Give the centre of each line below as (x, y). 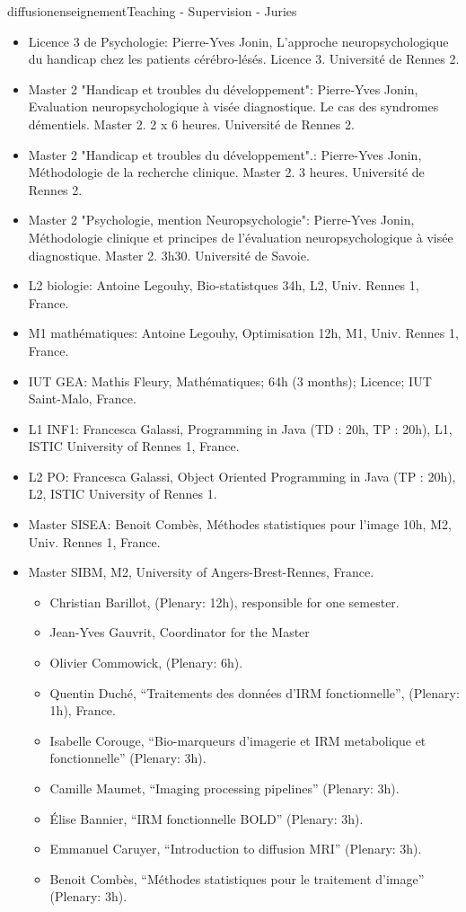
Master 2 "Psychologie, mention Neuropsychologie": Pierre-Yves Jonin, (221, 220)
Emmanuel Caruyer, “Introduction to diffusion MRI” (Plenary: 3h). (236, 849)
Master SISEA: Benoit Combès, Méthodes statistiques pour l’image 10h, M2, (240, 524)
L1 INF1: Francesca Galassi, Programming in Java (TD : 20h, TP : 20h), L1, (240, 428)
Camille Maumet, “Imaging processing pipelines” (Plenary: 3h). (224, 788)
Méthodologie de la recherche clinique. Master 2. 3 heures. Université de (226, 172)
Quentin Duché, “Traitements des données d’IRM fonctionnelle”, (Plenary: (255, 692)
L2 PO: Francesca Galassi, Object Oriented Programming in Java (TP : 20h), (242, 476)
